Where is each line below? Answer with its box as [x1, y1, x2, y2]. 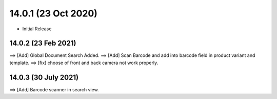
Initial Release [22, 26, 52, 32]
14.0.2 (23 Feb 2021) [9, 39, 76, 48]
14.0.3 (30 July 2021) [9, 73, 79, 82]
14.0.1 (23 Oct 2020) [9, 8, 97, 19]
